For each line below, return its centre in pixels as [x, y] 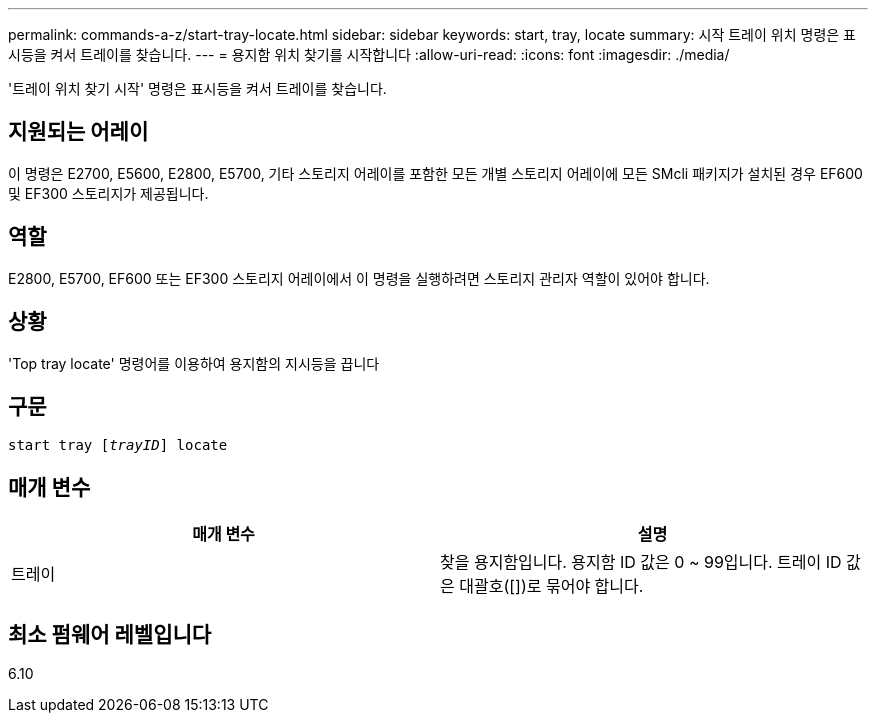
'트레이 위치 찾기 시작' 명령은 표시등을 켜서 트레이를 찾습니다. [197, 88]
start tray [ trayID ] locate [118, 445]
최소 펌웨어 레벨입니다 [110, 634]
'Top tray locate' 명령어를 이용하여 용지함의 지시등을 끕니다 [194, 363]
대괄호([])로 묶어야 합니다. [551, 586]
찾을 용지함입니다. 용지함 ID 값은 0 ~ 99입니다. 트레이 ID [641, 562]
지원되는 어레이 [78, 132]
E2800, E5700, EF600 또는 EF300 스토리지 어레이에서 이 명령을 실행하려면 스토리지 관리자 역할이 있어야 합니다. [359, 278]
